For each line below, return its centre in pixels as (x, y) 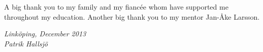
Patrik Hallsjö (26, 43)
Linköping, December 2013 (45, 34)
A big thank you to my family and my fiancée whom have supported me (116, 7)
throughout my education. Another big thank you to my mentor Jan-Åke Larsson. (132, 16)
